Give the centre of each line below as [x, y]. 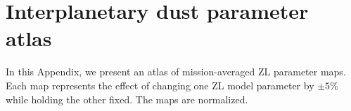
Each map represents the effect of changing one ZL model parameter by [160, 85]
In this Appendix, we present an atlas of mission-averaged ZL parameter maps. [176, 72]
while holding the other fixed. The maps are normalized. [127, 99]
